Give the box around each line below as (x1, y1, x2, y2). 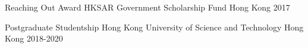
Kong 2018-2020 (5, 32, 63, 44)
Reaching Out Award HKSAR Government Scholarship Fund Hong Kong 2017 (5, 1, 290, 13)
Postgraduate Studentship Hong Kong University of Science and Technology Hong (5, 20, 304, 33)
